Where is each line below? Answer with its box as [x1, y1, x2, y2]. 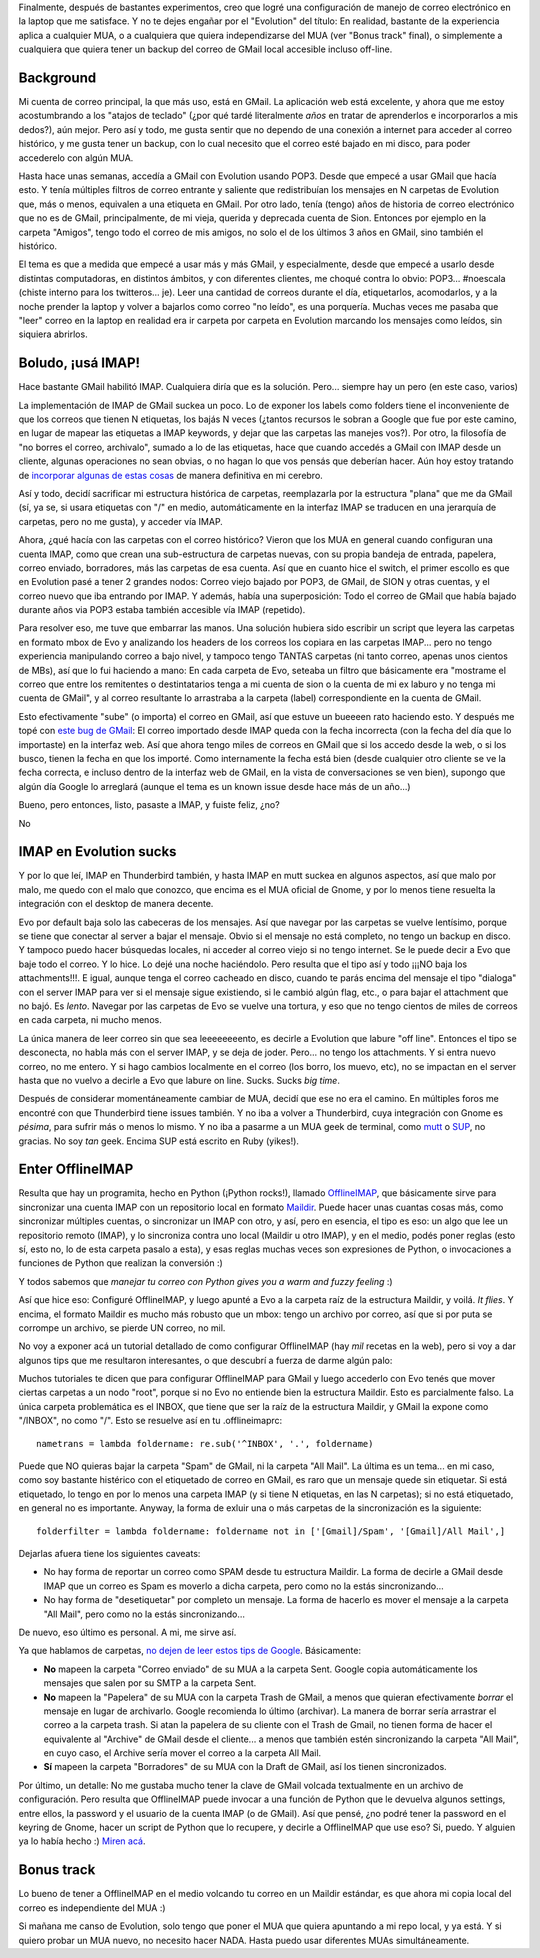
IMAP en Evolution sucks [18, 843, 177, 860]
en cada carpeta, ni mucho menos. [18, 1014, 162, 1026]
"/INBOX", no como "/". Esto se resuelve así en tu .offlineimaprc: [18, 1415, 283, 1427]
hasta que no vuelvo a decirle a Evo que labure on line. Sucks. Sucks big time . [18, 1074, 340, 1086]
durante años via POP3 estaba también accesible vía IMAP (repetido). [18, 604, 306, 616]
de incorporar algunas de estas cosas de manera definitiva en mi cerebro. [18, 469, 324, 481]
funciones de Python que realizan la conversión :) [18, 1257, 224, 1269]
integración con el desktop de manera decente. [18, 898, 214, 910]
